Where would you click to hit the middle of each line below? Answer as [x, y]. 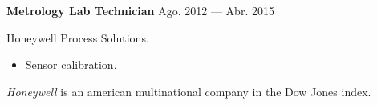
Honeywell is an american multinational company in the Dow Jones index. [189, 91]
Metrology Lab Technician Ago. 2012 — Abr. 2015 [140, 10]
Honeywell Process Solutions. [78, 37]
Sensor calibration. [71, 65]
